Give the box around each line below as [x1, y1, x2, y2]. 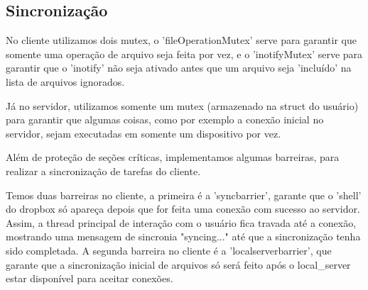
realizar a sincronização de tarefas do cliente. [6, 163, 201, 178]
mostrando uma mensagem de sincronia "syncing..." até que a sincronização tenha [6, 229, 361, 244]
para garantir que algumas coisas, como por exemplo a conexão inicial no [6, 112, 324, 127]
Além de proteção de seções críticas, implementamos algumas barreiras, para [6, 150, 340, 164]
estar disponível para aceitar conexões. [6, 271, 173, 286]
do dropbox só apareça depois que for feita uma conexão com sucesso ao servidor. [6, 201, 360, 216]
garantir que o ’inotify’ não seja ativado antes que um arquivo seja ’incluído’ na [6, 60, 352, 75]
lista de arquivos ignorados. [6, 74, 125, 89]
